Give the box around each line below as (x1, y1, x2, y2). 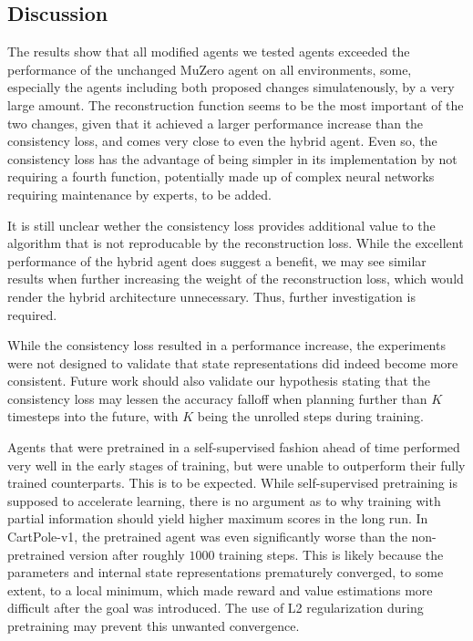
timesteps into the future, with (7, 407, 179, 426)
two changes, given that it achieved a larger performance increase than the (7, 113, 424, 132)
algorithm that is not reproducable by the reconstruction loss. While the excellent (7, 233, 464, 253)
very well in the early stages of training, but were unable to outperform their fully (7, 455, 466, 474)
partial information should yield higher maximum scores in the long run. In (7, 509, 428, 528)
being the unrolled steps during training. (197, 407, 424, 426)
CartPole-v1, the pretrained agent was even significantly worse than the (7, 527, 407, 546)
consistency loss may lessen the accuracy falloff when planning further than (7, 388, 427, 408)
